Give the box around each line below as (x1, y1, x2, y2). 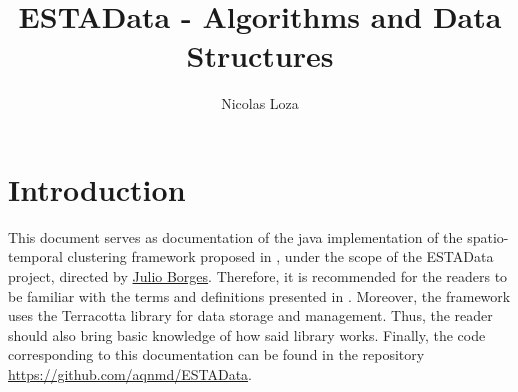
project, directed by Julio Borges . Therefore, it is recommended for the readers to (8, 266, 508, 287)
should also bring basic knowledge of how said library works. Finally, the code (8, 324, 486, 345)
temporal (8, 246, 63, 267)
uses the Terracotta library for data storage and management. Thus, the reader (8, 305, 493, 326)
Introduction (8, 168, 186, 209)
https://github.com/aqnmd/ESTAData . (8, 364, 252, 384)
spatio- (467, 226, 509, 247)
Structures (186, 35, 334, 76)
